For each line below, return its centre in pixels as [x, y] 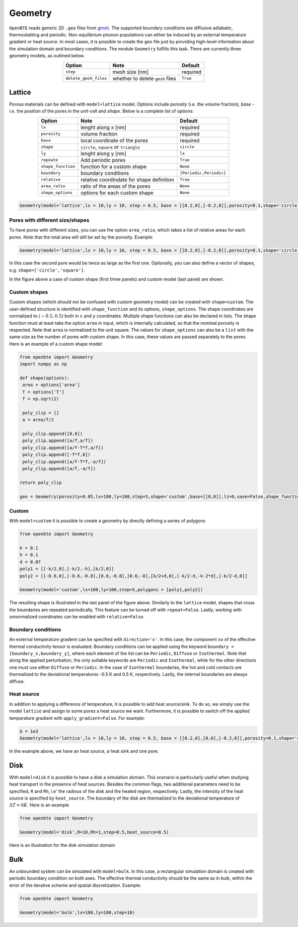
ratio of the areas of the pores [115, 186]
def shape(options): [44, 378]
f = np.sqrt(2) [41, 399]
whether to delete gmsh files [144, 78]
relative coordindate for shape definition [127, 179]
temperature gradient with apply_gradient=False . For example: [77, 718]
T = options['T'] [43, 392]
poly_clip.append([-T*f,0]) [57, 455]
